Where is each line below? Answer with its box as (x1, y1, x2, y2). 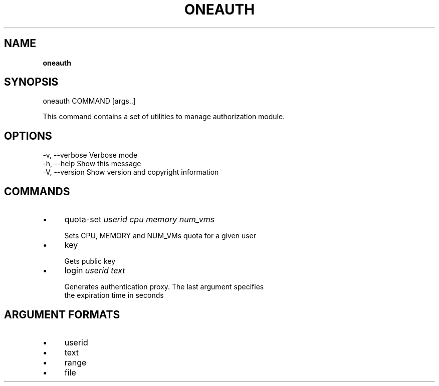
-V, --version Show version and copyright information (43, 168, 219, 177)
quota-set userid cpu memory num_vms (64, 214, 215, 225)
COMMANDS (4, 185, 70, 198)
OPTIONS (4, 129, 52, 142)
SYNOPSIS (4, 76, 59, 89)
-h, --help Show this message (43, 159, 141, 168)
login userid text (64, 265, 125, 276)
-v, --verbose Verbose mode (43, 151, 138, 160)
